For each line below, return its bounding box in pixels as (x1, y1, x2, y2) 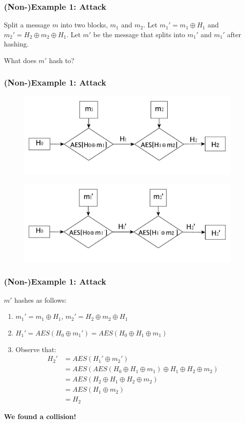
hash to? (49, 55, 74, 65)
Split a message (4, 20, 50, 30)
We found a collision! (4, 411, 76, 421)
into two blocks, (60, 20, 108, 30)
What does (4, 55, 37, 65)
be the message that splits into (93, 29, 185, 39)
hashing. (4, 39, 29, 49)
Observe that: (15, 344, 57, 354)
